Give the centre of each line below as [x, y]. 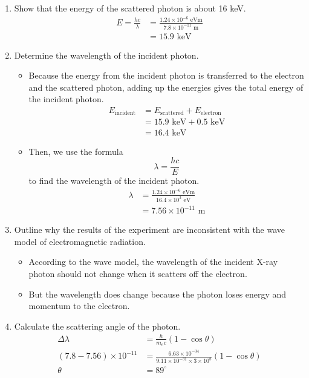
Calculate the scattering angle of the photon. [97, 326]
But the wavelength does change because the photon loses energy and [158, 294]
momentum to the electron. [79, 306]
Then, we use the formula [76, 151]
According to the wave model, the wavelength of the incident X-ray [153, 262]
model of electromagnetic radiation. [80, 241]
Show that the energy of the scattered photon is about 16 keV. [130, 8]
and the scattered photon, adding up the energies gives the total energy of [166, 87]
